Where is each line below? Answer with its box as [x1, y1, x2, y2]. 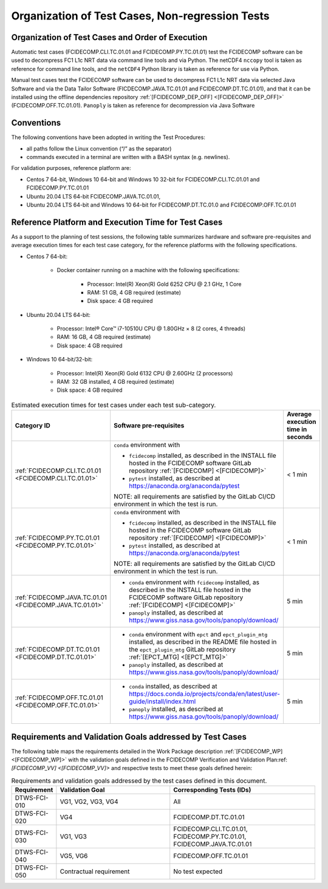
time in [286, 425, 307, 434]
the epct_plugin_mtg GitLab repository [128, 645, 236, 654]
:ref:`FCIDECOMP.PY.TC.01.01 [15, 534, 100, 542]
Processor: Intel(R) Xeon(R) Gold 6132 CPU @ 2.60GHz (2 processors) [56, 369, 233, 376]
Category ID [15, 421, 51, 430]
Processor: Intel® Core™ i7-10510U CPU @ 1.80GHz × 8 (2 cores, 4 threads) [56, 325, 246, 332]
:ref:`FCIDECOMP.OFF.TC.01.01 [15, 693, 103, 702]
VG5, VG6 [60, 852, 88, 860]
